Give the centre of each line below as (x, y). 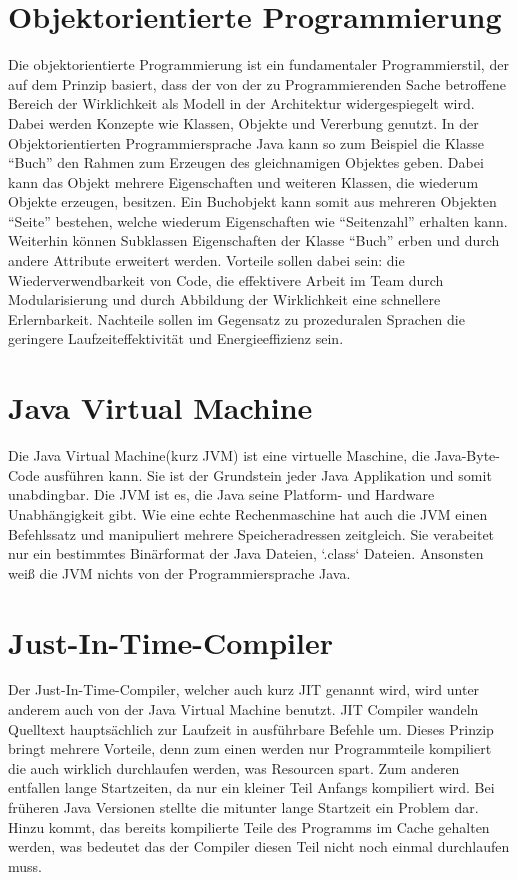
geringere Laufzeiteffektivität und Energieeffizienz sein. (176, 338)
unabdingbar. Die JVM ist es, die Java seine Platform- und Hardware (221, 494)
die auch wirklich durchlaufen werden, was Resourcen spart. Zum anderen (234, 767)
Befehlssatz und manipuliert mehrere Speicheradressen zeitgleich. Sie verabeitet (251, 533)
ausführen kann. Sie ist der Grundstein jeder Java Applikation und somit (268, 474)
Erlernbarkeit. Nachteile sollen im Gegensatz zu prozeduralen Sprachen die (236, 318)
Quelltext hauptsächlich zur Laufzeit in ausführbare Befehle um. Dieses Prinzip (251, 728)
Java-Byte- (467, 455)
